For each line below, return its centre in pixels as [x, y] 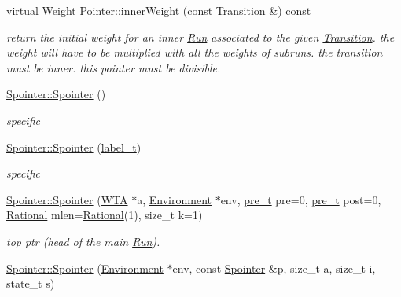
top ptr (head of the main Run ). [83, 241]
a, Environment [174, 199]
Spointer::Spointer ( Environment [85, 268]
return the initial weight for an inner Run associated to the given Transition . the [200, 37]
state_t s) [31, 283]
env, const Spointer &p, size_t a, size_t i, [274, 268]
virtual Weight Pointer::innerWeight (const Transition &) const [159, 10]
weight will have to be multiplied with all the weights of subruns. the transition [195, 52]
